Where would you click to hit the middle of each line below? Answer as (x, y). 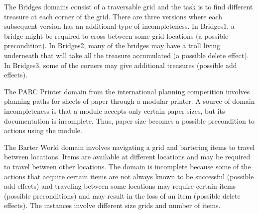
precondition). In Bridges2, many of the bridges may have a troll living (112, 45)
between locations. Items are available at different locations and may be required (127, 157)
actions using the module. (43, 130)
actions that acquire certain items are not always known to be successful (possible (129, 176)
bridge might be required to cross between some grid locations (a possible (116, 36)
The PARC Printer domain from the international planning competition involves (127, 91)
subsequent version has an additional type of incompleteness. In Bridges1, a (119, 26)
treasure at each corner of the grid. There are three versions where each (113, 16)
